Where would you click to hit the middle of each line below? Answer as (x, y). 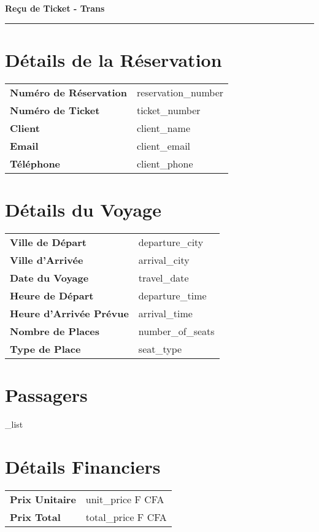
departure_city (171, 242)
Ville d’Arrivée (47, 260)
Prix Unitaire (43, 499)
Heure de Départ (52, 295)
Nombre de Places (55, 331)
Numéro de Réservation (68, 92)
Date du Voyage (49, 277)
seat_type (160, 349)
